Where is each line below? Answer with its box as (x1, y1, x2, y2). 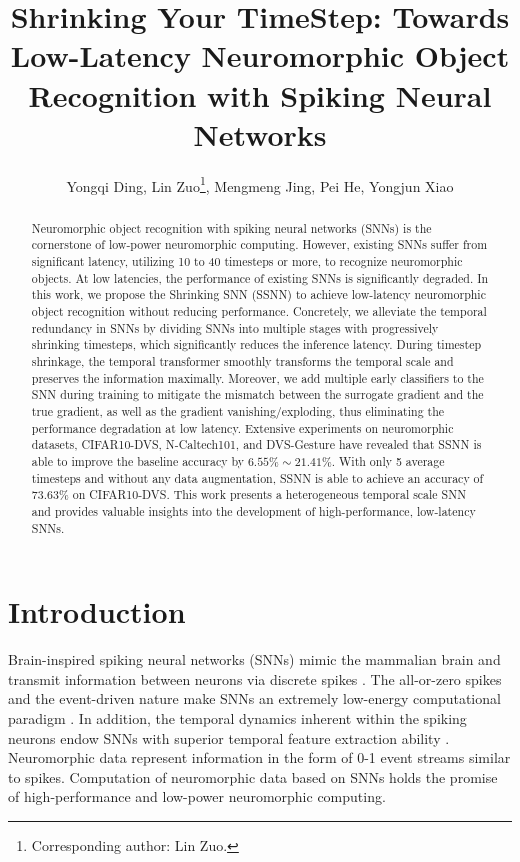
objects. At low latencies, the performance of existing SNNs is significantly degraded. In (31, 269, 489, 286)
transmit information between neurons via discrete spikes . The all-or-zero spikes (8, 668, 502, 689)
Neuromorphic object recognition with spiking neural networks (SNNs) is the (31, 219, 432, 236)
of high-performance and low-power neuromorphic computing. (8, 786, 386, 807)
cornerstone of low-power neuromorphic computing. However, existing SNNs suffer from (31, 236, 488, 253)
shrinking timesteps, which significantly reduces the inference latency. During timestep (31, 336, 482, 353)
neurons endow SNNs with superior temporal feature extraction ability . (8, 727, 450, 748)
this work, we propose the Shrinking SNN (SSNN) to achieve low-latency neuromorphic (31, 286, 486, 303)
